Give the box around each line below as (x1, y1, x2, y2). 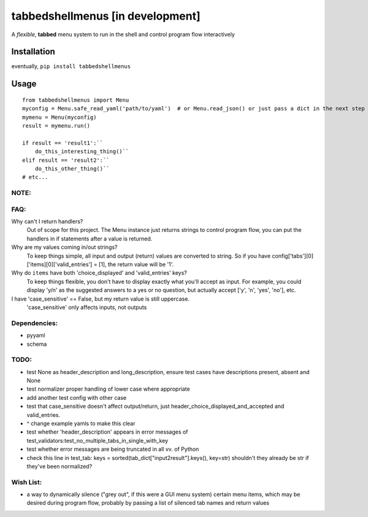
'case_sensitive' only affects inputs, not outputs (26, 304, 147, 311)
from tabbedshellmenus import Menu (22, 96, 129, 104)
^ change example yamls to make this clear (26, 420, 136, 427)
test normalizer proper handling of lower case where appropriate (26, 385, 190, 393)
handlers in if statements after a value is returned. (26, 235, 153, 242)
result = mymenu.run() (22, 123, 91, 129)
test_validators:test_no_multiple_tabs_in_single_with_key (26, 437, 169, 444)
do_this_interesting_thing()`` (34, 148, 129, 155)
